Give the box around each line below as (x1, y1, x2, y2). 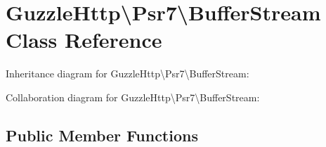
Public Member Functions (6, 124, 198, 146)
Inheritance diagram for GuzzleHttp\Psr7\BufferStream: (6, 66, 249, 81)
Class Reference (6, 25, 162, 54)
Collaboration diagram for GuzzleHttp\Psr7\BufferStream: (6, 89, 260, 104)
